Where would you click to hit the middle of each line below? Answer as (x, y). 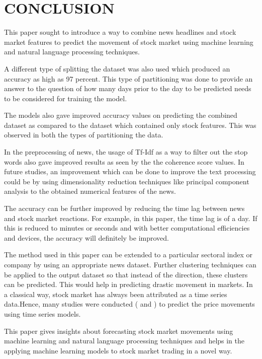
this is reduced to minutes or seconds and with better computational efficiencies (127, 228)
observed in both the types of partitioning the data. (84, 135)
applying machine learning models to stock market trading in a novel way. (118, 350)
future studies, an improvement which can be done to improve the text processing (130, 171)
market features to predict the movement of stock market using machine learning (129, 42)
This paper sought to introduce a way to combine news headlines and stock (120, 32)
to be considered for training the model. (66, 98)
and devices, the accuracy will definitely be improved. (86, 237)
